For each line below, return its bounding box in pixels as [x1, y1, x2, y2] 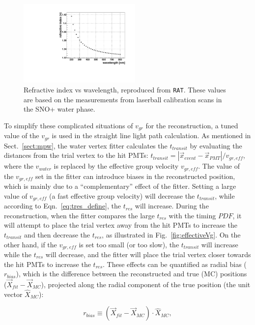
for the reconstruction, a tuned [145, 120, 238, 130]
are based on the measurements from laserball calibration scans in [24, 94, 222, 104]
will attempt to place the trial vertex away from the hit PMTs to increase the [4, 220, 237, 230]
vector [4, 289, 23, 299]
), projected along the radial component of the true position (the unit [41, 279, 251, 289]
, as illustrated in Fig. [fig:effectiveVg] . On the [102, 229, 241, 239]
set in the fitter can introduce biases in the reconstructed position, [35, 171, 235, 181]
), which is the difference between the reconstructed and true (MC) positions [16, 268, 247, 279]
